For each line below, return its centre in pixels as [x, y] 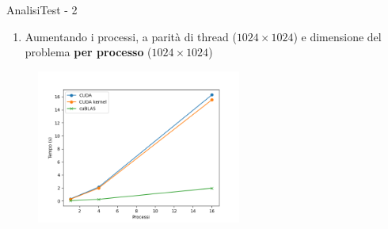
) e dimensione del [337, 36]
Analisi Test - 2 [42, 10]
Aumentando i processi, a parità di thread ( [131, 36]
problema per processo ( [88, 52]
